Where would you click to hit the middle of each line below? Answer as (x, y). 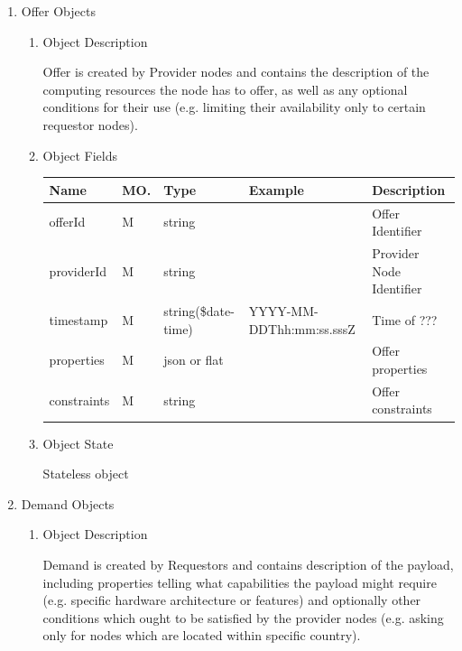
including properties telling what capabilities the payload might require (240, 582)
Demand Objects (68, 503)
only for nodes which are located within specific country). (202, 635)
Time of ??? (405, 319)
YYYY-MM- (283, 310)
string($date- (199, 310)
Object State (78, 443)
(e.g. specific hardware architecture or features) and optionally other (232, 600)
